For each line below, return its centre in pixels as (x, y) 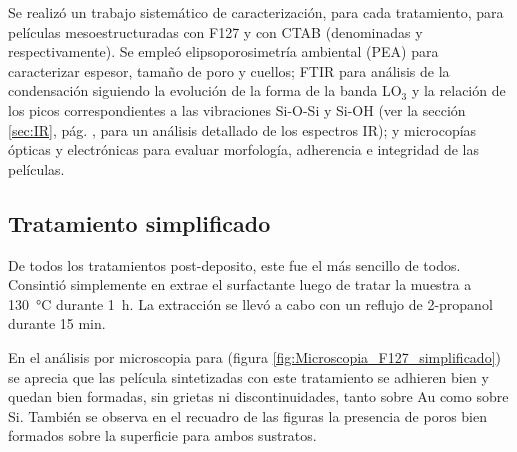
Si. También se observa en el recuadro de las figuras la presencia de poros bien (247, 415)
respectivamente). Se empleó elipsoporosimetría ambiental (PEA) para (223, 51)
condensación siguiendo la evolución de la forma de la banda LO (205, 90)
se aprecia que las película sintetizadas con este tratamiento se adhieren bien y (248, 376)
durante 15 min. (57, 323)
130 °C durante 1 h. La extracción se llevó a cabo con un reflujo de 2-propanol (250, 303)
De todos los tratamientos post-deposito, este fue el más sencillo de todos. (234, 264)
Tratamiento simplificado (139, 222)
